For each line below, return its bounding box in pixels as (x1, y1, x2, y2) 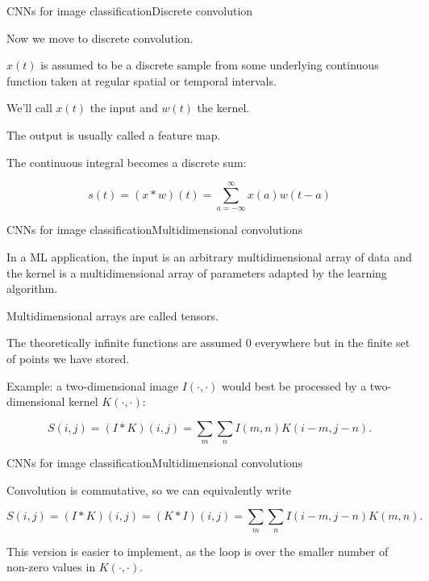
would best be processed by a (222, 377, 367, 394)
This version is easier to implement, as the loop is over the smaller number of (6, 542, 389, 559)
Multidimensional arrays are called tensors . (6, 307, 219, 324)
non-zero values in (6, 558, 96, 575)
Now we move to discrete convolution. (6, 29, 194, 46)
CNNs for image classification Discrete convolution (6, 2, 253, 19)
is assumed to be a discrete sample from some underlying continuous (40, 56, 379, 73)
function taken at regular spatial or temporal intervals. (6, 72, 277, 89)
